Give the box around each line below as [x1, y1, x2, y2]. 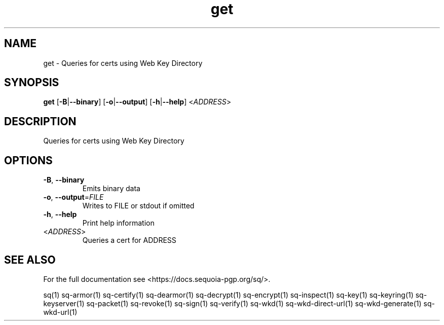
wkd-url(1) [43, 307, 78, 316]
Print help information [82, 219, 155, 228]
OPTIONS [4, 154, 53, 167]
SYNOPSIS [4, 76, 59, 89]
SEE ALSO [4, 253, 56, 266]
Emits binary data [82, 184, 140, 193]
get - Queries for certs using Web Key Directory [43, 58, 203, 67]
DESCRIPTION [4, 115, 77, 128]
